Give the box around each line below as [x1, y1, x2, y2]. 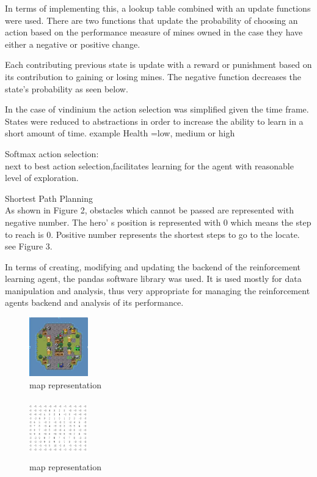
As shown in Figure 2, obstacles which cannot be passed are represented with [5, 204, 294, 216]
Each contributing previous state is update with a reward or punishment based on [5, 58, 312, 71]
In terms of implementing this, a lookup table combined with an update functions [5, 2, 311, 14]
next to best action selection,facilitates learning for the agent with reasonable [5, 159, 294, 172]
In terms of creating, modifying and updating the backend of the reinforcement [5, 260, 301, 273]
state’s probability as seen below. [5, 82, 128, 95]
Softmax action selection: [5, 147, 99, 160]
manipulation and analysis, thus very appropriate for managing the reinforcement [5, 284, 310, 297]
